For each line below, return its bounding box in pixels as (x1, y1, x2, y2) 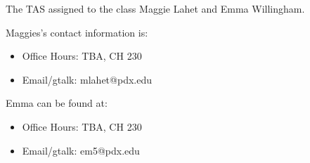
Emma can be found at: (6, 96, 108, 110)
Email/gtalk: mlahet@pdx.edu (22, 72, 152, 86)
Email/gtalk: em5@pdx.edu (22, 143, 140, 157)
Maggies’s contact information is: (6, 25, 148, 39)
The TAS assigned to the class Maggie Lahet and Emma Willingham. (6, 1, 305, 15)
